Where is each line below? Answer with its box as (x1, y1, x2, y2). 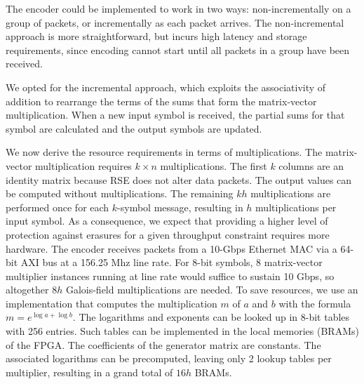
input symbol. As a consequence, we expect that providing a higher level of (6, 213, 328, 228)
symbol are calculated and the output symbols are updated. (6, 121, 262, 135)
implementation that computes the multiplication (6, 296, 217, 310)
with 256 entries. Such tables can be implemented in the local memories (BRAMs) (6, 324, 359, 338)
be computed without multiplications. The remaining (6, 186, 234, 201)
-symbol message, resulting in (117, 199, 243, 214)
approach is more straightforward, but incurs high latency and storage (6, 29, 307, 44)
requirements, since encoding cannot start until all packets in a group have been (6, 42, 350, 57)
